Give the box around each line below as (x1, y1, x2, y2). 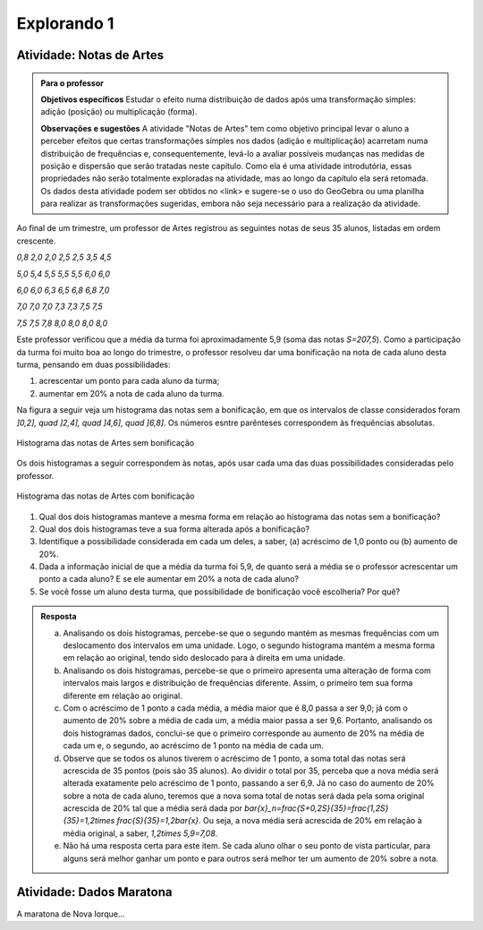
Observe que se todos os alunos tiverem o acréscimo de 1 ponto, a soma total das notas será (63, 753, 406, 764)
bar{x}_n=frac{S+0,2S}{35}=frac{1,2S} (244, 803, 389, 814)
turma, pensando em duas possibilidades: (16, 359, 171, 370)
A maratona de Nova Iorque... (16, 909, 125, 919)
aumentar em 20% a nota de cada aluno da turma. (38, 388, 225, 398)
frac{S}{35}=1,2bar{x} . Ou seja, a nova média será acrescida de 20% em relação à (116, 815, 422, 826)
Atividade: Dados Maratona (16, 884, 173, 900)
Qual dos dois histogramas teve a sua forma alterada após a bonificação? (38, 524, 310, 534)
